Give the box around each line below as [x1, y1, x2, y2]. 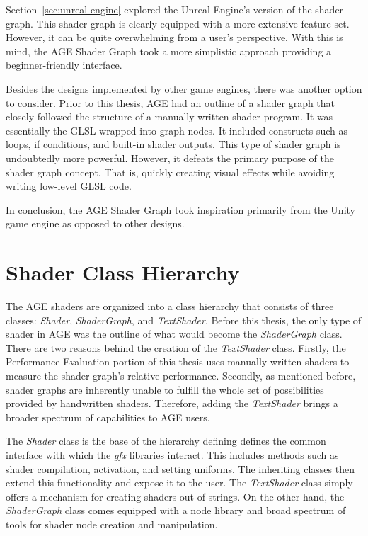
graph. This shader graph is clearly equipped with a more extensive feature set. [6, 16, 350, 30]
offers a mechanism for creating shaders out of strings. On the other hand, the [6, 489, 345, 503]
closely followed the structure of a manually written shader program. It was [6, 109, 333, 124]
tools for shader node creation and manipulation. [6, 516, 218, 531]
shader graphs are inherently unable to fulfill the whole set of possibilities [6, 382, 324, 397]
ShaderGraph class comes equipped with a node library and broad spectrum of [6, 503, 346, 518]
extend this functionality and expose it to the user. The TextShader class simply [6, 475, 353, 490]
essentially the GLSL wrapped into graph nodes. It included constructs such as [6, 122, 347, 137]
